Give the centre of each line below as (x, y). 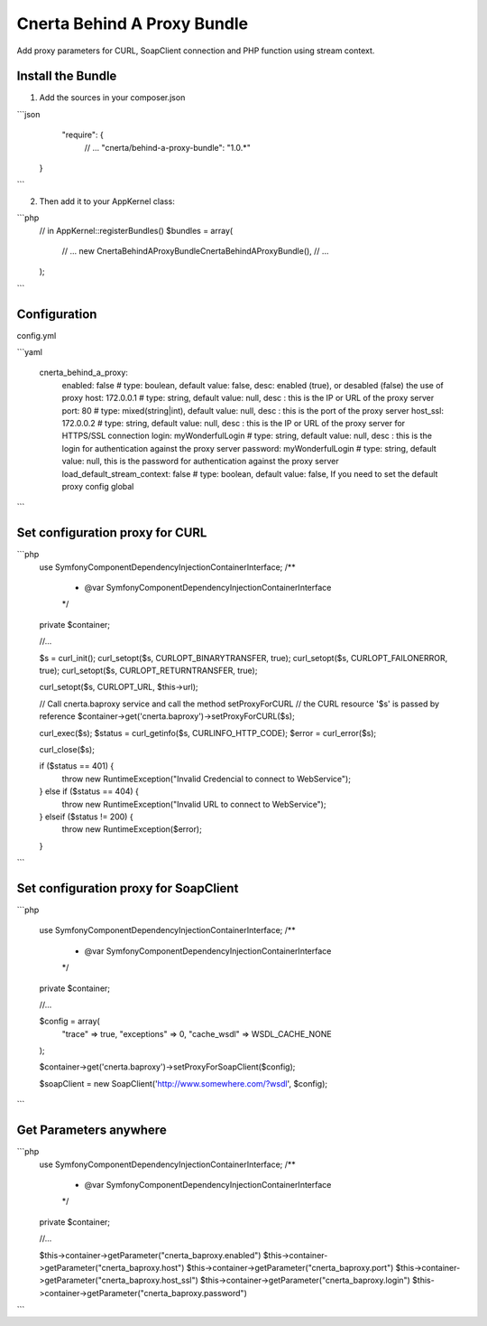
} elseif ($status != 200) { (87, 817)
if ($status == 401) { (77, 766)
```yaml (29, 352)
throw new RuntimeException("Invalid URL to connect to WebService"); (194, 804)
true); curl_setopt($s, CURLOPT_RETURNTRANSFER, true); (148, 670)
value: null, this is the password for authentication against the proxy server (200, 462)
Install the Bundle (67, 76)
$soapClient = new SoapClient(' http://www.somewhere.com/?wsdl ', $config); (184, 1083)
